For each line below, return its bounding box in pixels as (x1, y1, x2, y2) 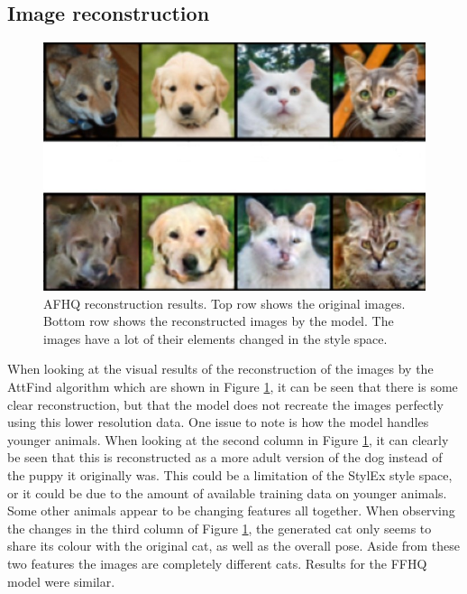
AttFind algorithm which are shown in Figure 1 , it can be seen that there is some (7, 376, 458, 395)
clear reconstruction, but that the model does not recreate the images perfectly (7, 394, 444, 413)
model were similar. (7, 571, 115, 590)
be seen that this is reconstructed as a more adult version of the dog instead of (7, 448, 443, 467)
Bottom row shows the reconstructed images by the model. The (43, 311, 394, 330)
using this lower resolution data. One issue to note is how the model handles (7, 413, 429, 432)
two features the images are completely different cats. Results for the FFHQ (7, 553, 427, 572)
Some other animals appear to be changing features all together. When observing (7, 501, 455, 520)
